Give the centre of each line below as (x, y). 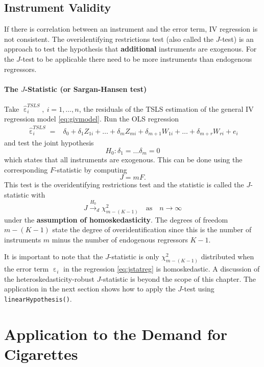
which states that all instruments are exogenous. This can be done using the (123, 160)
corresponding (26, 169)
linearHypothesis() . (38, 298)
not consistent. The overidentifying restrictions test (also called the (109, 39)
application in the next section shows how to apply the (90, 289)
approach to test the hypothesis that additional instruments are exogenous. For (130, 49)
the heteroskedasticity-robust (49, 278)
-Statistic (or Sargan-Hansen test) (86, 89)
